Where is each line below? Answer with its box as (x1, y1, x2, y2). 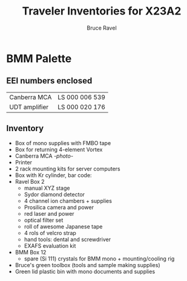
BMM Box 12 (15, 248, 47, 256)
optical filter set (24, 216, 64, 224)
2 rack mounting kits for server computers (15, 165, 120, 172)
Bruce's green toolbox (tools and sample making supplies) (15, 261, 160, 268)
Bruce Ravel (87, 24, 117, 31)
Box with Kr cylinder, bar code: (15, 171, 92, 179)
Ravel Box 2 (15, 178, 45, 185)
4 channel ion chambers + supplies (24, 197, 112, 204)
